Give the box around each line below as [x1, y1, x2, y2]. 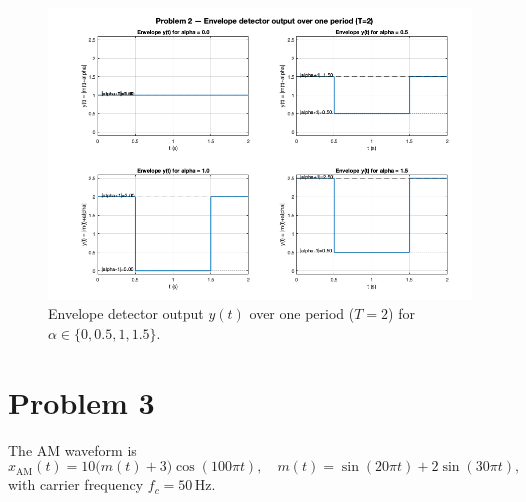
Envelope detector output [48, 303, 204, 324]
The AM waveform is [8, 439, 137, 460]
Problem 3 [8, 381, 155, 422]
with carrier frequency [8, 474, 144, 495]
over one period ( [249, 303, 355, 324]
